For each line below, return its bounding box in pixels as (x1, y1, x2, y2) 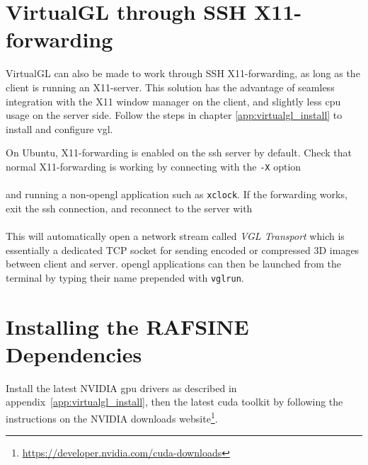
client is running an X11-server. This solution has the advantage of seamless (6, 79, 335, 94)
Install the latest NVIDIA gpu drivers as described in (6, 380, 237, 395)
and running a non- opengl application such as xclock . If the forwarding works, (6, 187, 347, 202)
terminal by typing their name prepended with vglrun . (6, 270, 244, 285)
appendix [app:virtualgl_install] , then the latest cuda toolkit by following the (6, 394, 343, 409)
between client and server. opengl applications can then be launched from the (6, 256, 341, 271)
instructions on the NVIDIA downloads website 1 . (6, 408, 218, 425)
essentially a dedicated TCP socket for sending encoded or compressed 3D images (6, 242, 360, 257)
